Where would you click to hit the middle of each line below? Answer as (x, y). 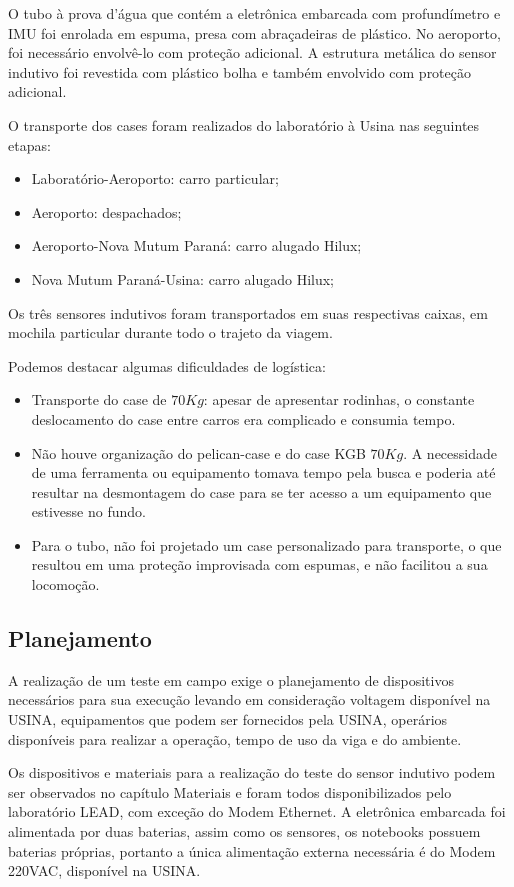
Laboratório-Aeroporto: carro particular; (155, 178)
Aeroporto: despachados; (106, 211)
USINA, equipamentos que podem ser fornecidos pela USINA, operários (228, 719)
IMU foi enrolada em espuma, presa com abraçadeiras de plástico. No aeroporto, (254, 32)
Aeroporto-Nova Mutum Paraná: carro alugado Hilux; (196, 245)
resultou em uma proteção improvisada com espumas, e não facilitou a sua (259, 564)
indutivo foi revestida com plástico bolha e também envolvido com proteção (239, 71)
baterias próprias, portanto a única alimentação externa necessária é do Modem (252, 850)
